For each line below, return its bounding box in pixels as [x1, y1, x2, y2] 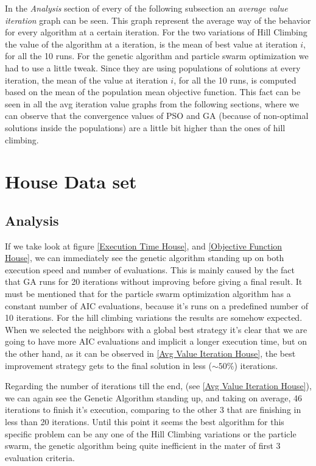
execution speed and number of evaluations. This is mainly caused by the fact [5, 263, 295, 276]
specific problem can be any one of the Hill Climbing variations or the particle [5, 427, 297, 440]
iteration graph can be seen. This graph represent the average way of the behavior [5, 13, 311, 26]
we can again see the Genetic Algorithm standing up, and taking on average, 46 [5, 391, 302, 404]
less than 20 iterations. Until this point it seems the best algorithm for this [5, 415, 284, 428]
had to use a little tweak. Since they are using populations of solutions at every [5, 61, 301, 74]
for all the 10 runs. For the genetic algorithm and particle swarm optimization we [5, 49, 309, 62]
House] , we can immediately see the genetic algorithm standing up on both [5, 251, 284, 264]
